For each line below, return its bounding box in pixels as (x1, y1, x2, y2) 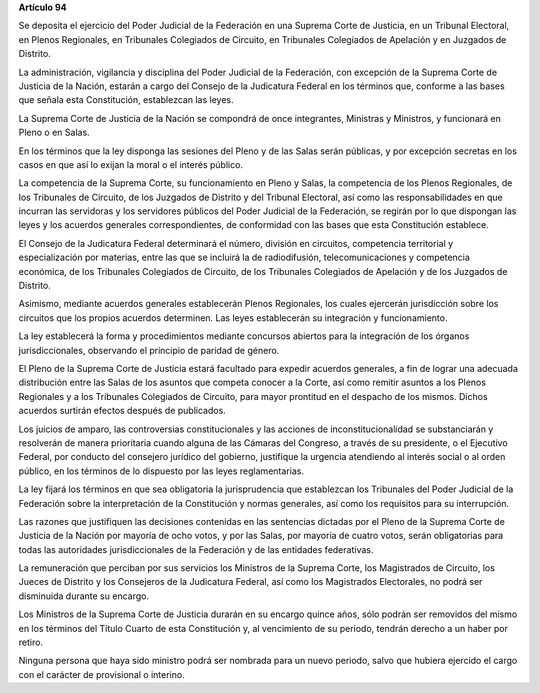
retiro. (18, 636, 44, 649)
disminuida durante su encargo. (18, 590, 150, 602)
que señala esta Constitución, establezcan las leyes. (18, 94, 234, 106)
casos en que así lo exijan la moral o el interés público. (18, 158, 244, 170)
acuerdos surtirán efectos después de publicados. (18, 405, 227, 417)
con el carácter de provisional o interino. (18, 668, 185, 680)
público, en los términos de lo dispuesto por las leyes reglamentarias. (18, 465, 305, 477)
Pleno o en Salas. (18, 126, 90, 139)
